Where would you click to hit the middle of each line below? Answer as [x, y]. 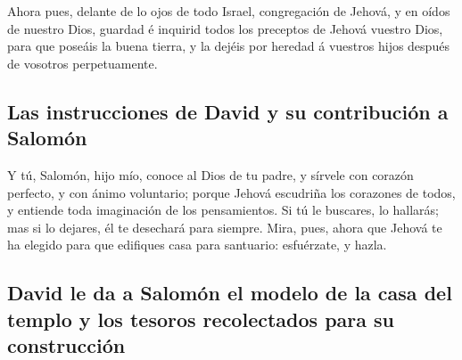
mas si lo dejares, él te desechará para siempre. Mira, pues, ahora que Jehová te [225, 227]
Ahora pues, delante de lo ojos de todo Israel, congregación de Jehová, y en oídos [229, 11]
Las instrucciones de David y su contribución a [228, 111]
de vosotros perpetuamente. [82, 63]
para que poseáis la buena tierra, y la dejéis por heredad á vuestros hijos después [228, 46]
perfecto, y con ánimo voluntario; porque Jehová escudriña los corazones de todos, [231, 192]
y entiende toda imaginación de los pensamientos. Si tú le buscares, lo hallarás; [223, 210]
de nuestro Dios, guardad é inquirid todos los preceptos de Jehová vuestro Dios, [225, 28]
